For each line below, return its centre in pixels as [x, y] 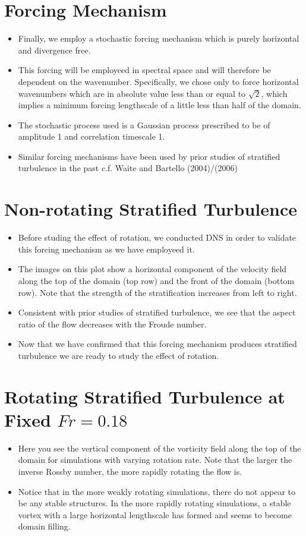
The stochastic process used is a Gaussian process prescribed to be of [144, 124]
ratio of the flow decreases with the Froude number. [112, 324]
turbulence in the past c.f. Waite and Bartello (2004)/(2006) [128, 168]
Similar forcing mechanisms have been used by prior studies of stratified [149, 156]
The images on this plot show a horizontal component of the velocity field [152, 269]
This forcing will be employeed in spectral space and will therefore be [144, 70]
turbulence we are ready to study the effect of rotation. [119, 355]
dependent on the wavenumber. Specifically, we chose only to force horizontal [158, 81]
